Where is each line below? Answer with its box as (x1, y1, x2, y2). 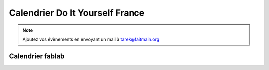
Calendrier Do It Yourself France (9, 7, 145, 18)
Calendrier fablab (9, 52, 65, 60)
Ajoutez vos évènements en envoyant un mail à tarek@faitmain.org (22, 36, 160, 42)
